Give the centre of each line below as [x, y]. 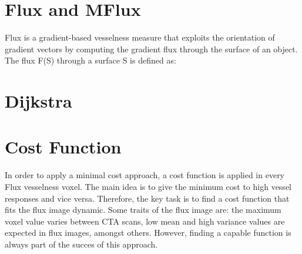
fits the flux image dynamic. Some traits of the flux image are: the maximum [143, 210]
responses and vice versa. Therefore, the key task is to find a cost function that [147, 198]
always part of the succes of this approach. [81, 244]
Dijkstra [38, 101]
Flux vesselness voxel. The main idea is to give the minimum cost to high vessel [148, 186]
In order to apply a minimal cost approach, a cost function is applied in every [145, 175]
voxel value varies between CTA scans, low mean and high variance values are [145, 221]
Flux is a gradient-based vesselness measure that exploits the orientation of [140, 37]
